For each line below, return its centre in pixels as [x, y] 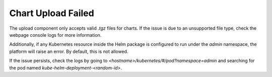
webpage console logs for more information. [55, 35]
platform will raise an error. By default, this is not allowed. [69, 51]
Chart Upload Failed [52, 13]
